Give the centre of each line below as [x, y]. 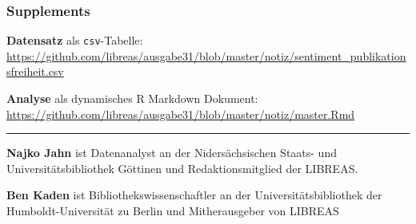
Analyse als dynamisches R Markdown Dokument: [132, 98]
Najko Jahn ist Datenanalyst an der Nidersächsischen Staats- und [172, 153]
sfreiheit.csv [35, 71]
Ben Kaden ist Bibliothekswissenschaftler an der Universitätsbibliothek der [194, 195]
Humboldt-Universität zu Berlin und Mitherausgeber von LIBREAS [173, 211]
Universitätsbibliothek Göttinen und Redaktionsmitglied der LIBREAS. [182, 168]
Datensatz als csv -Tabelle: [75, 40]
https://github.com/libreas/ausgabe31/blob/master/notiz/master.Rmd [181, 114]
